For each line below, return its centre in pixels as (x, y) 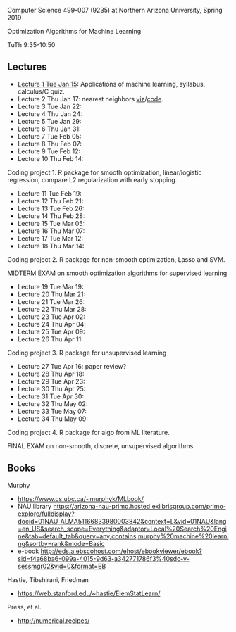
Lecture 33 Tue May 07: (52, 411)
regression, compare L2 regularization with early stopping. (92, 179)
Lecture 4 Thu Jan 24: (50, 114)
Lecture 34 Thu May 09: (52, 419)
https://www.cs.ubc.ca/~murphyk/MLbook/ (81, 498)
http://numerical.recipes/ (54, 620)
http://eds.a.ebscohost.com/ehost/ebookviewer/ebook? (122, 551)
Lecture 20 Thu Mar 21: (51, 294)
